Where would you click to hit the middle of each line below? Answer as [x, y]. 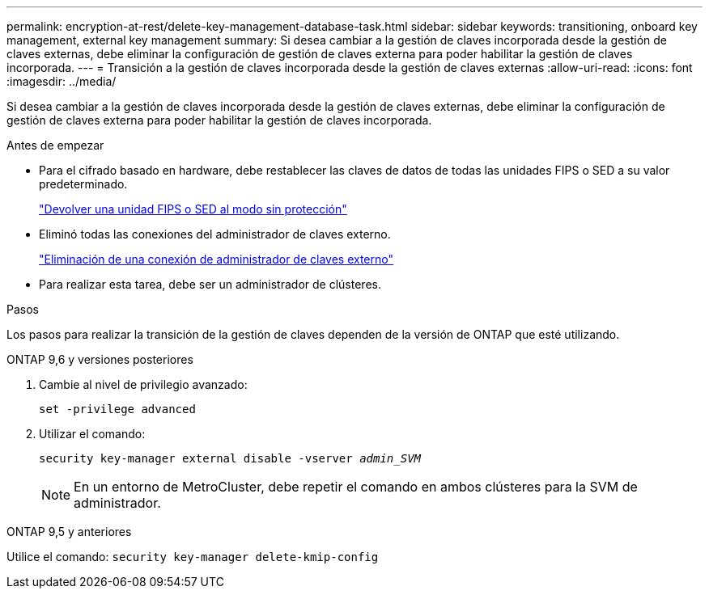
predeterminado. [83, 184]
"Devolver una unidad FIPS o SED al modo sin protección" [193, 209]
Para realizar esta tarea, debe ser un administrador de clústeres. [210, 284]
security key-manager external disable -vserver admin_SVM [230, 458]
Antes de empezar [55, 145]
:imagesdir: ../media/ [62, 81]
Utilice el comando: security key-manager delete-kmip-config [193, 557]
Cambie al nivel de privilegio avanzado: [143, 384]
